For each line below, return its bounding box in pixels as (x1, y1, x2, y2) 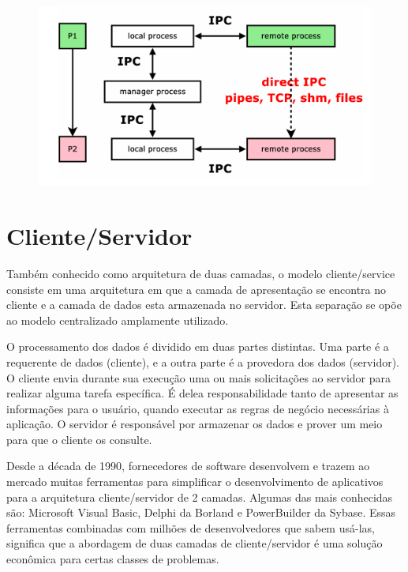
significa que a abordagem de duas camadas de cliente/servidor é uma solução (6, 535, 383, 551)
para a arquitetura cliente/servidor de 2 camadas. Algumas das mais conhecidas (6, 488, 393, 505)
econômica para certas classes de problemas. (6, 551, 219, 567)
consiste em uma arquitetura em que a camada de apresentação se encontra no (6, 280, 387, 297)
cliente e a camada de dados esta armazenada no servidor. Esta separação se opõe (6, 296, 402, 313)
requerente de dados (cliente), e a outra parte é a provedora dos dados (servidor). (6, 353, 399, 370)
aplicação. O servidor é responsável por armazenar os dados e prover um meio (6, 416, 383, 432)
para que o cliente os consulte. (6, 431, 152, 447)
